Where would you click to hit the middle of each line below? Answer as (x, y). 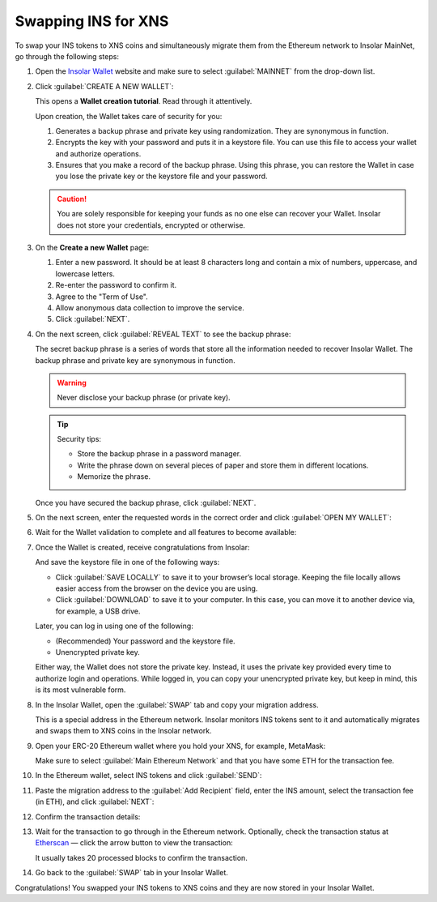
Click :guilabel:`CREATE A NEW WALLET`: (104, 86)
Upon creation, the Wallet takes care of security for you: (129, 116)
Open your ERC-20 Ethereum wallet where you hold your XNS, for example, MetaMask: (180, 746)
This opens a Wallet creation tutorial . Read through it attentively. (144, 101)
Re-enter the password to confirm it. (116, 285)
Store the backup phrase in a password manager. (159, 454)
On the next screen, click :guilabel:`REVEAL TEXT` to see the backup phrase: (163, 334)
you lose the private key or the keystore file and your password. (161, 176)
